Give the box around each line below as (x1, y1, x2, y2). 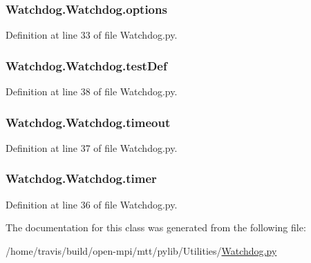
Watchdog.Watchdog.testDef (6, 57, 167, 74)
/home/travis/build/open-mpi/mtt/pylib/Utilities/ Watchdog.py (6, 243, 277, 257)
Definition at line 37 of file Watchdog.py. (6, 140, 178, 155)
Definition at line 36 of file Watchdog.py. (6, 197, 178, 211)
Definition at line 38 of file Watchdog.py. (6, 84, 178, 99)
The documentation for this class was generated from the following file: (6, 220, 306, 235)
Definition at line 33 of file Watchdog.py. (6, 28, 178, 42)
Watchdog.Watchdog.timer (6, 170, 157, 187)
